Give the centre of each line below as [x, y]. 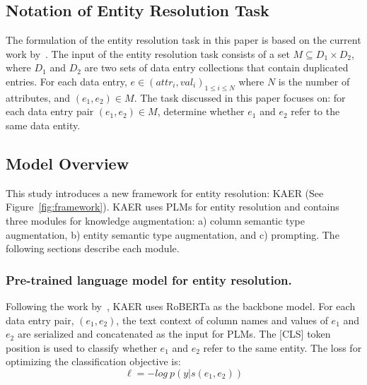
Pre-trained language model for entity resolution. [149, 279]
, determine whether [201, 111]
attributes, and [38, 97]
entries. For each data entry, [66, 81]
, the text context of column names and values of [222, 320]
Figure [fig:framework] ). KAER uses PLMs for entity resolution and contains [173, 207]
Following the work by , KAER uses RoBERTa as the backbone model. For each [181, 306]
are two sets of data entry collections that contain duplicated [216, 67]
